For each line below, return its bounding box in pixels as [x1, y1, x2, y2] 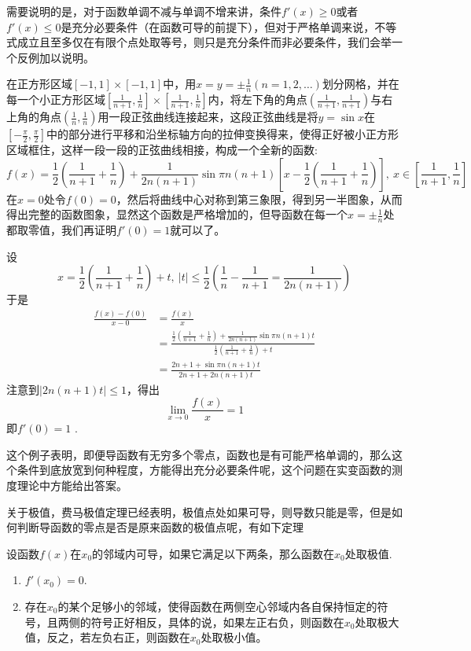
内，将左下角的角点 [208, 91, 307, 108]
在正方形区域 [6, 75, 72, 92]
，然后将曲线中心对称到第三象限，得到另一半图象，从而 [116, 190, 403, 207]
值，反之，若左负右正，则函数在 [24, 629, 190, 645]
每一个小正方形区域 [6, 91, 105, 108]
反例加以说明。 [17, 49, 94, 65]
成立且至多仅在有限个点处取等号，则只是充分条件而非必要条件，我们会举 [17, 34, 392, 50]
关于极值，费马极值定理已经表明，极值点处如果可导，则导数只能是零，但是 [6, 503, 392, 520]
